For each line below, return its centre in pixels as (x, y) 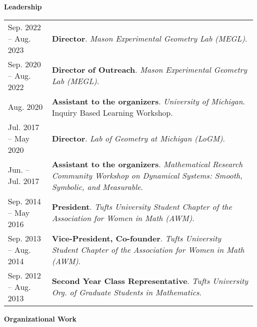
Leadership (23, 6)
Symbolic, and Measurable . (97, 187)
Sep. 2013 (24, 238)
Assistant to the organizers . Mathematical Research (147, 164)
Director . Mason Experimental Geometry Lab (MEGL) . (150, 38)
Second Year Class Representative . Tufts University (150, 281)
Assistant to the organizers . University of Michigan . (148, 101)
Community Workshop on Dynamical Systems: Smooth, (147, 175)
